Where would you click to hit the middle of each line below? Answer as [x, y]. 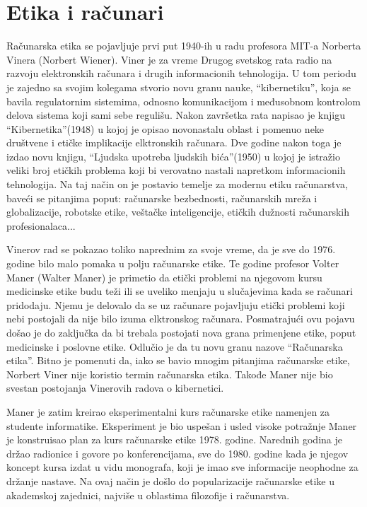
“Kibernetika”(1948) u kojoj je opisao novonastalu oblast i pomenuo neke [165, 128]
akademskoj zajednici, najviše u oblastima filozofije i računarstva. [148, 495]
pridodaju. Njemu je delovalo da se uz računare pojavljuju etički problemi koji [176, 304]
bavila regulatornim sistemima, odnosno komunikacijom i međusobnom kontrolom [183, 101]
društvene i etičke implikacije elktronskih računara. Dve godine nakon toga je [174, 142]
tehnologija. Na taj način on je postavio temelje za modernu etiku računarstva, [177, 184]
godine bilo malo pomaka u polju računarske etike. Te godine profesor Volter [173, 263]
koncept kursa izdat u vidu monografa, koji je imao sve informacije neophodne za [182, 467]
